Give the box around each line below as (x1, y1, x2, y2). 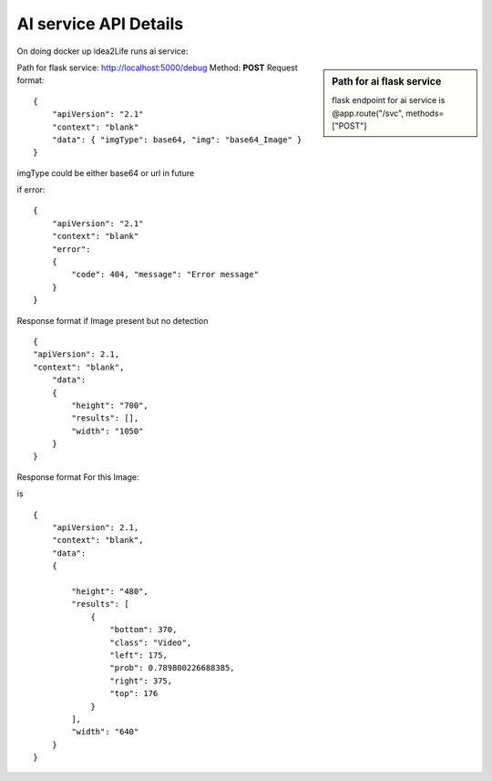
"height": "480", (71, 587, 149, 597)
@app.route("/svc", (332, 108, 405, 119)
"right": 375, (109, 675, 173, 686)
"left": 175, (109, 650, 169, 661)
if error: (16, 184, 46, 195)
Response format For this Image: (16, 471, 139, 483)
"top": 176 (109, 689, 159, 699)
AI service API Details (16, 14, 184, 34)
